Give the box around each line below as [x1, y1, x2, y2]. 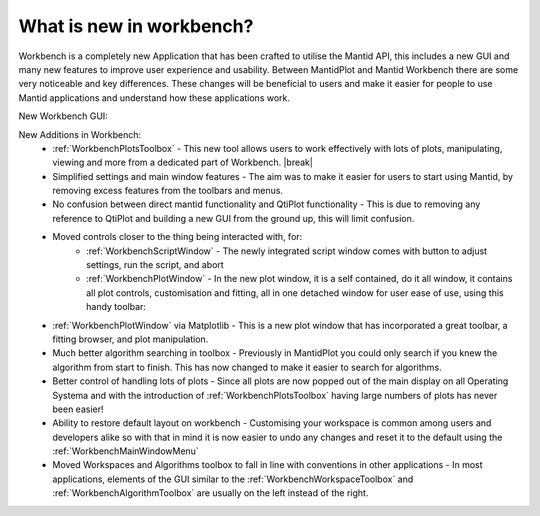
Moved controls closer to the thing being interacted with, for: [52, 231, 303, 243]
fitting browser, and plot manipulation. [52, 333, 209, 345]
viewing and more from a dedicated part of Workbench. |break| [52, 156, 314, 169]
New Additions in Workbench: [18, 128, 142, 140]
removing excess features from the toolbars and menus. [52, 185, 284, 197]
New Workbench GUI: [18, 110, 109, 122]
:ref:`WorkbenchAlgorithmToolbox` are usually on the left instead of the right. [52, 487, 369, 499]
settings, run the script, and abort [86, 259, 224, 271]
